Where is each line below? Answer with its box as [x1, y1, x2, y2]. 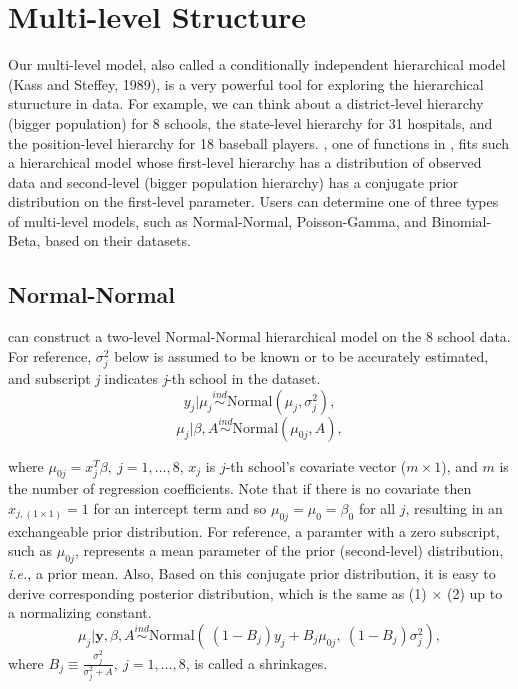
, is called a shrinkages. [185, 652, 328, 673]
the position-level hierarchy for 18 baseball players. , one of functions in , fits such [8, 132, 510, 153]
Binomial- [431, 210, 492, 231]
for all [358, 498, 396, 518]
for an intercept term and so [93, 498, 267, 518]
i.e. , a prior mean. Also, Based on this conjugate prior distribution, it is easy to [8, 563, 496, 584]
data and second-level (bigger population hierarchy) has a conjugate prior [8, 171, 459, 192]
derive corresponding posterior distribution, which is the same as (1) [8, 582, 427, 603]
